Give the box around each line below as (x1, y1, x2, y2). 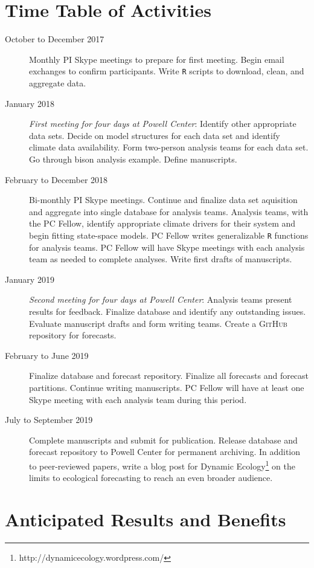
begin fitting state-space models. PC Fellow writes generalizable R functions (29, 228, 309, 241)
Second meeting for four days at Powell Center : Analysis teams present (29, 293, 292, 306)
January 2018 (5, 97, 54, 109)
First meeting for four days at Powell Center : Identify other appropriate (29, 117, 296, 130)
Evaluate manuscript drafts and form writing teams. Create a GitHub (29, 317, 287, 329)
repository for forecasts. (29, 329, 117, 341)
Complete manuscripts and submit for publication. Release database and (29, 433, 298, 446)
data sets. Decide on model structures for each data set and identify (29, 129, 280, 141)
